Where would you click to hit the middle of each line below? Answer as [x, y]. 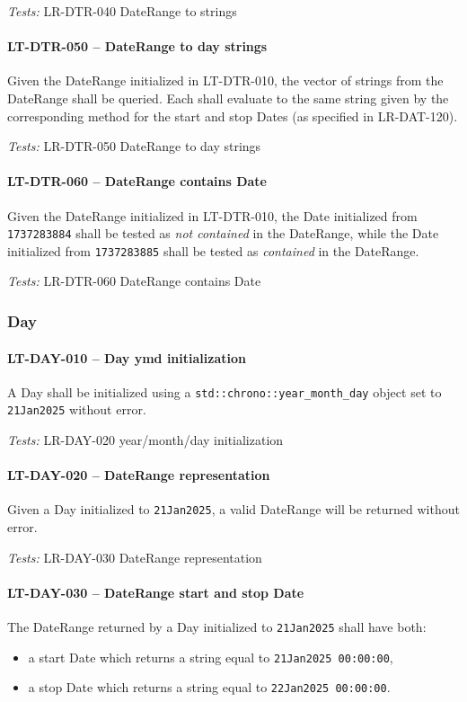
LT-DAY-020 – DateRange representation [139, 475]
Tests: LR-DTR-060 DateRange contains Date [134, 281]
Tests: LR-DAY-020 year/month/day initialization [145, 440]
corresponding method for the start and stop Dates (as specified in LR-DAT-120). [233, 116]
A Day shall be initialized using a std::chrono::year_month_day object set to [225, 391]
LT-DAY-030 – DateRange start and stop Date [156, 592]
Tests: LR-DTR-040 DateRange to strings [122, 11]
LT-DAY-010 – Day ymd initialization [127, 357]
